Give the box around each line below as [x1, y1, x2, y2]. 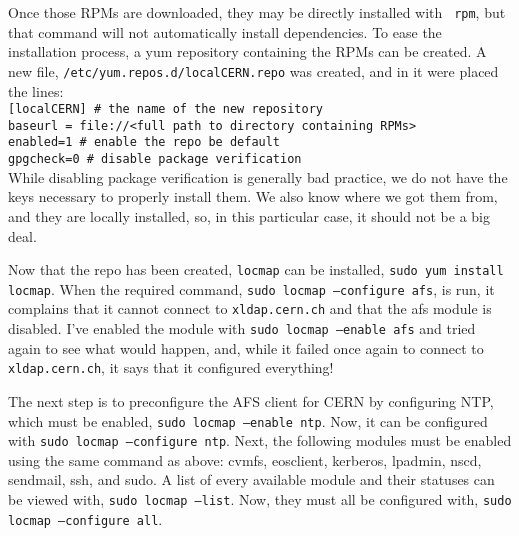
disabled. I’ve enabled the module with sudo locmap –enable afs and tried [8, 318, 476, 339]
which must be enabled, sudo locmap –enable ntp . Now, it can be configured [8, 410, 488, 431]
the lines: [8, 80, 64, 101]
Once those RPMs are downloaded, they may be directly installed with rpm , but [8, 2, 506, 22]
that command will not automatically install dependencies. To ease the [8, 21, 442, 42]
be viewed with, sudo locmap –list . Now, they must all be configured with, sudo [8, 489, 512, 510]
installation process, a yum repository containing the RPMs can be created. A [8, 41, 487, 62]
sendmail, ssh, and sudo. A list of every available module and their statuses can [8, 469, 495, 490]
